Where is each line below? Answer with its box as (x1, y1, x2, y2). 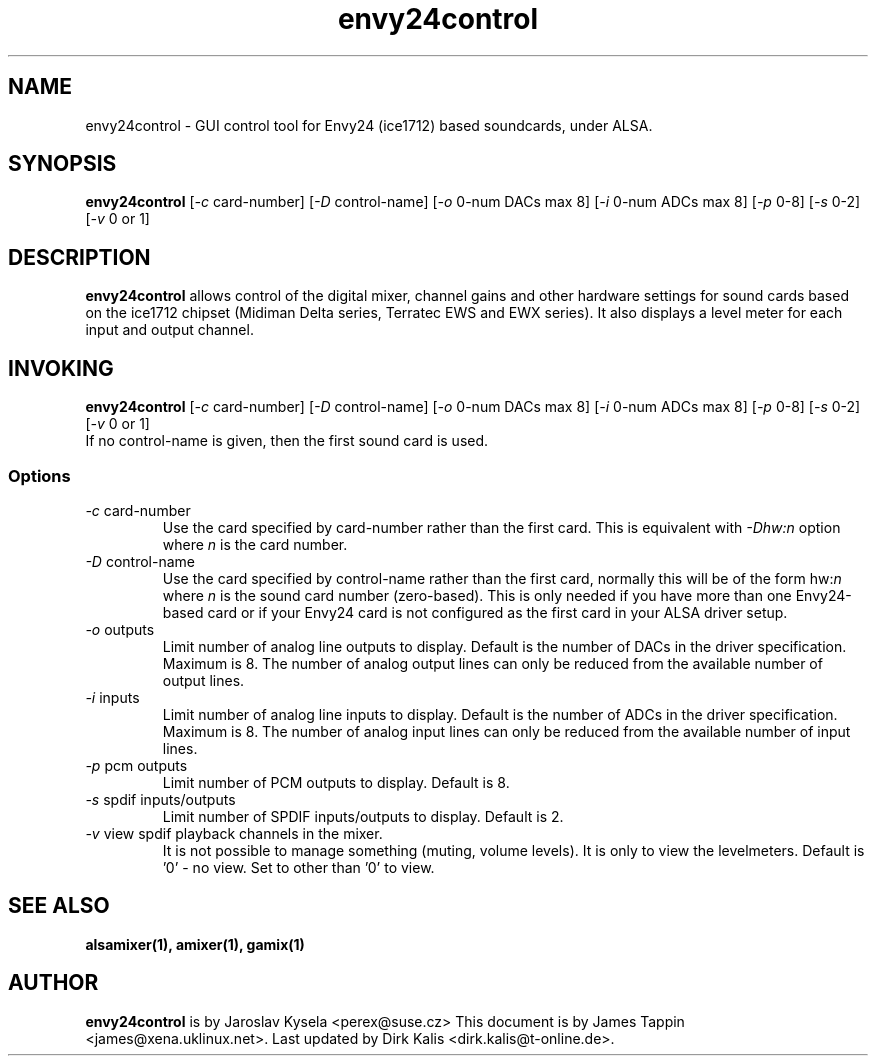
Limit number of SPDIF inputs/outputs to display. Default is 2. (162, 807, 564, 825)
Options (8, 465, 71, 486)
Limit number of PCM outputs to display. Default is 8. (162, 773, 510, 791)
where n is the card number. (162, 535, 348, 553)
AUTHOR (8, 970, 99, 996)
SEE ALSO (8, 893, 110, 919)
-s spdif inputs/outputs (85, 790, 236, 808)
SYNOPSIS (8, 151, 117, 177)
